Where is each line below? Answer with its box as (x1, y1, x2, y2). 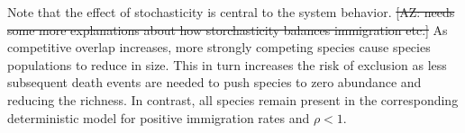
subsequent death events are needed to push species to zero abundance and (7, 73, 422, 92)
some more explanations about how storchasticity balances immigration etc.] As (7, 20, 448, 39)
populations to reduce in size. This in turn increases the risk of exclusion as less (7, 55, 447, 74)
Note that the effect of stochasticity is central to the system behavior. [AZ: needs (7, 3, 455, 21)
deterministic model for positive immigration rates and (7, 108, 310, 127)
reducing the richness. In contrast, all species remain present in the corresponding (7, 90, 459, 109)
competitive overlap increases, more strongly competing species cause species (7, 38, 431, 57)
